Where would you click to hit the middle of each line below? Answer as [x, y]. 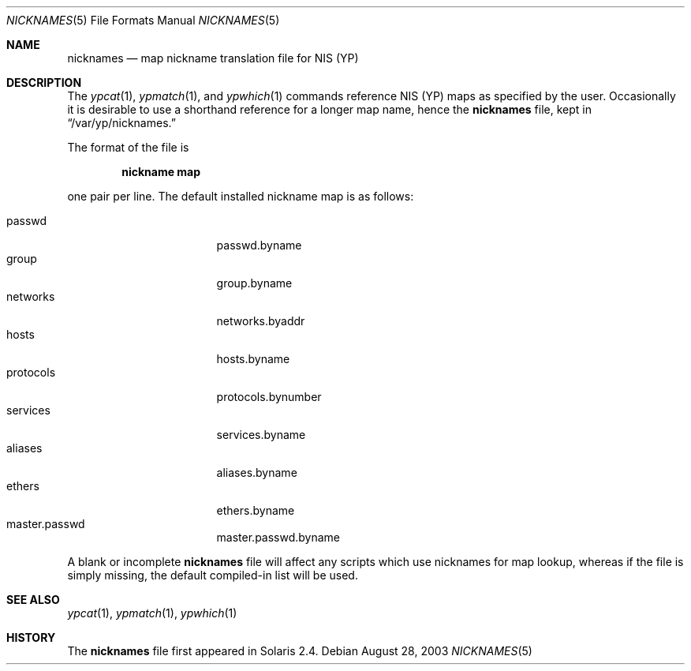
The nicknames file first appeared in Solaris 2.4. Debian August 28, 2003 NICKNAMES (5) [300, 651]
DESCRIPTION [44, 82]
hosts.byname [253, 359]
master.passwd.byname [278, 537]
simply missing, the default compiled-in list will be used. [213, 575]
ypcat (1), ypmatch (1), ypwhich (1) [152, 613]
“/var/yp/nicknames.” [121, 123]
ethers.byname [256, 510]
